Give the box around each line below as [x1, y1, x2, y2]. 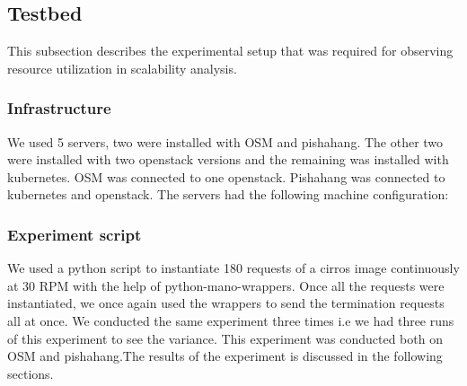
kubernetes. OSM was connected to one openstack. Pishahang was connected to [7, 167, 445, 186]
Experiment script [7, 223, 142, 245]
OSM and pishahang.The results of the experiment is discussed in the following [7, 347, 443, 365]
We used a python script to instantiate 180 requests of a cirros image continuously [7, 259, 460, 277]
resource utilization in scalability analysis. [7, 58, 237, 77]
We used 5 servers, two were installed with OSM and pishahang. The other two [7, 132, 444, 151]
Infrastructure [7, 97, 111, 119]
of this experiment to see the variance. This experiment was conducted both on [7, 329, 443, 347]
